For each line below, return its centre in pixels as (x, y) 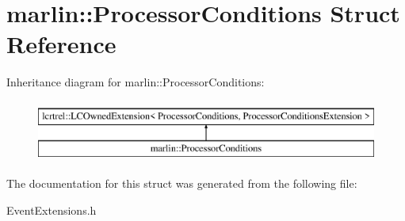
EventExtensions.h (52, 210)
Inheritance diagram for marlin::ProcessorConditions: (136, 82)
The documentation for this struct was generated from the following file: (182, 183)
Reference (61, 44)
